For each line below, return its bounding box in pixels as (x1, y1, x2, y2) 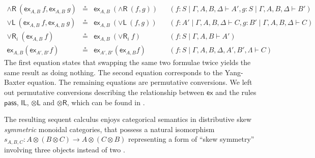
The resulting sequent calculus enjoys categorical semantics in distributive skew (4, 114, 252, 124)
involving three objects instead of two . (4, 144, 125, 154)
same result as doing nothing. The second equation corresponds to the (4, 67, 223, 77)
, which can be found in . (67, 97, 145, 107)
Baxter (4, 77, 25, 87)
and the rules (215, 86, 256, 97)
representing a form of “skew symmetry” (128, 134, 254, 144)
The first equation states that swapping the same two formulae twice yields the (4, 57, 251, 68)
